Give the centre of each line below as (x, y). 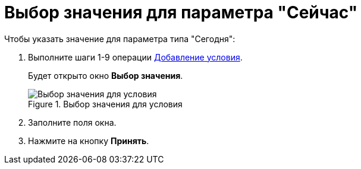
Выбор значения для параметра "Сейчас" (181, 12)
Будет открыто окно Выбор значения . (106, 75)
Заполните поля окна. (72, 122)
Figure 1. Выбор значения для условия (105, 104)
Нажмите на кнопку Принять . (89, 141)
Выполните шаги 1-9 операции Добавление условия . (135, 57)
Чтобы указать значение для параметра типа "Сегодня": (120, 39)
